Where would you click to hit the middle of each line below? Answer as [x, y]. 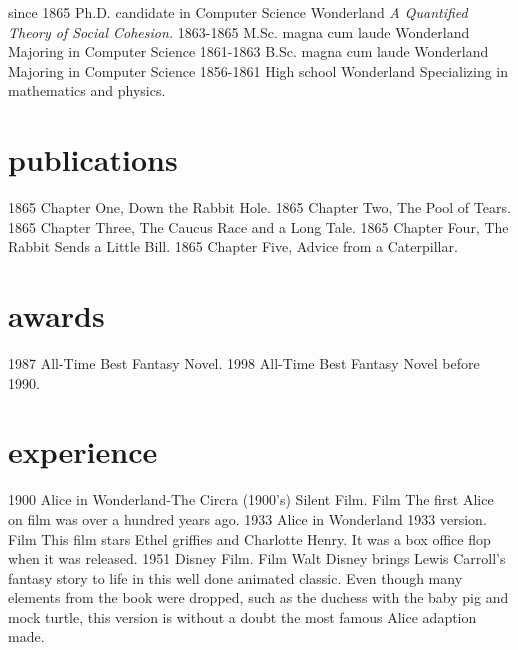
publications [93, 159]
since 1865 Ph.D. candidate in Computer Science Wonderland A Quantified [238, 12]
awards [56, 315]
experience [83, 451]
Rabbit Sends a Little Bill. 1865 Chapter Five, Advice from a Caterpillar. [233, 246]
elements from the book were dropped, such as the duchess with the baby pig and [258, 597]
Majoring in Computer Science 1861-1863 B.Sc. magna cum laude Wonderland [248, 51]
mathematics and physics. [87, 90]
